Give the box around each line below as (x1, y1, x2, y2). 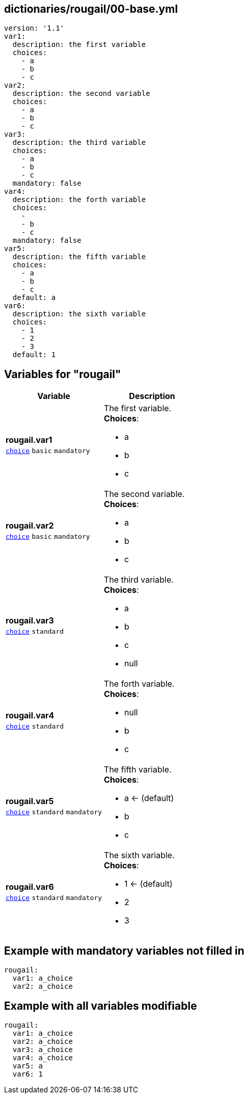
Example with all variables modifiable (4, 999, 197, 1012)
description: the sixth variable (12, 310, 146, 318)
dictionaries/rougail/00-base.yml (4, 3, 178, 15)
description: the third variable (12, 138, 146, 147)
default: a (12, 293, 56, 302)
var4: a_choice (12, 1053, 73, 1062)
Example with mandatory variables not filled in (4, 944, 244, 957)
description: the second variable (12, 89, 150, 98)
